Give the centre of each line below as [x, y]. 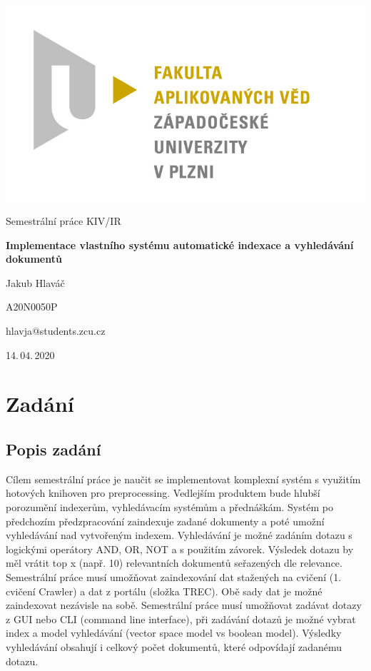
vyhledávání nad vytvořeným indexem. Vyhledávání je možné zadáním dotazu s [179, 535]
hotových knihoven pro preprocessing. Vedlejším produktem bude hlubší [163, 493]
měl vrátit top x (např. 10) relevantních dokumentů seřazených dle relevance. [174, 563]
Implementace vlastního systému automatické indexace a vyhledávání [180, 244]
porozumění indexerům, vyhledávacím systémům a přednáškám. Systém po [169, 507]
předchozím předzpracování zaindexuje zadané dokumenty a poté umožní [165, 521]
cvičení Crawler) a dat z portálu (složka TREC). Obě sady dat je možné [164, 591]
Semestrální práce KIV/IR [63, 221]
